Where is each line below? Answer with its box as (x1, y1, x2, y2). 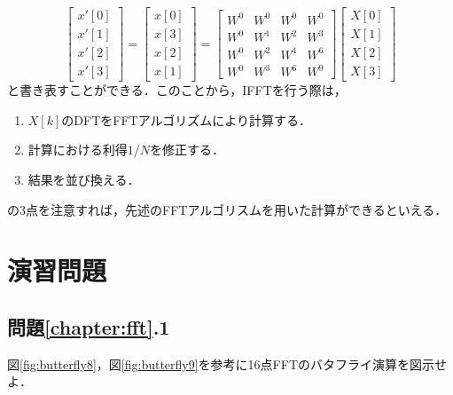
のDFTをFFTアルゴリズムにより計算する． (61, 110, 311, 129)
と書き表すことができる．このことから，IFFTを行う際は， (7, 81, 347, 99)
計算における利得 (27, 140, 128, 159)
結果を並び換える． (27, 170, 140, 188)
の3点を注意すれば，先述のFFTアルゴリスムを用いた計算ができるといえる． (7, 200, 448, 218)
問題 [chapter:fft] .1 (7, 312, 170, 340)
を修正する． (150, 140, 225, 159)
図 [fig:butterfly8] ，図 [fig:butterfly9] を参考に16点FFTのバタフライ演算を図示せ (7, 354, 448, 373)
